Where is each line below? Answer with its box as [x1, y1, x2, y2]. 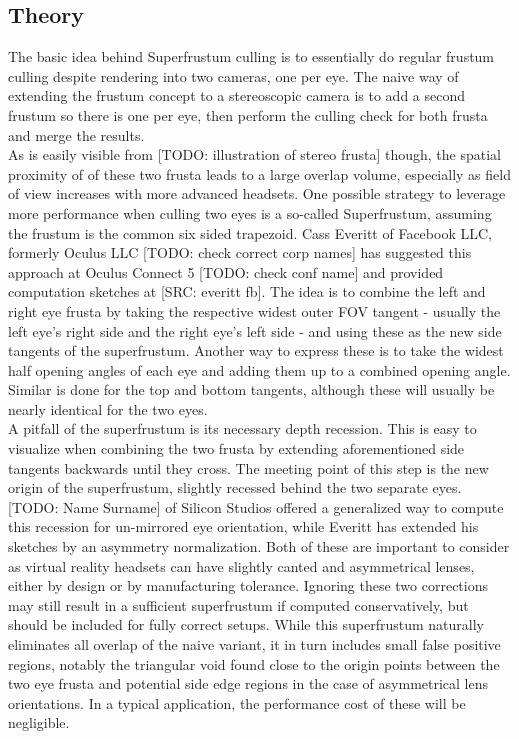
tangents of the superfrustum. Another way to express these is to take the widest [8, 340, 504, 361]
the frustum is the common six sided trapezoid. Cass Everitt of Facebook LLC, [8, 222, 492, 243]
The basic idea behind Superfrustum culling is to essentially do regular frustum [8, 46, 495, 67]
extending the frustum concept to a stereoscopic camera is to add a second [8, 85, 466, 106]
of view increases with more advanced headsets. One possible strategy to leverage [8, 183, 506, 204]
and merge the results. [8, 124, 145, 145]
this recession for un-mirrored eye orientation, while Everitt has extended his [8, 516, 479, 537]
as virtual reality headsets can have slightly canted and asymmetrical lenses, [8, 555, 475, 576]
